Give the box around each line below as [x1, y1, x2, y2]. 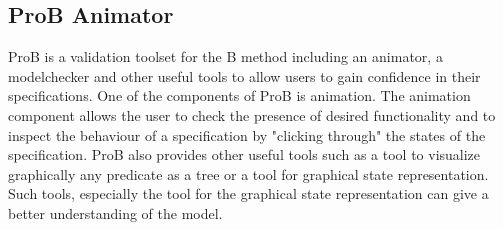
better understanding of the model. [8, 202, 223, 223]
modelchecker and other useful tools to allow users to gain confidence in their [8, 65, 481, 86]
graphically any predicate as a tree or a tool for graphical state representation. [8, 163, 489, 184]
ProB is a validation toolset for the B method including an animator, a [8, 46, 443, 67]
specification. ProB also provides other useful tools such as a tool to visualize [8, 144, 481, 165]
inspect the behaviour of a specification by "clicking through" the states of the [8, 124, 486, 145]
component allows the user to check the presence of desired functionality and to [8, 104, 496, 125]
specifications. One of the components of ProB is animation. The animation [8, 85, 471, 106]
